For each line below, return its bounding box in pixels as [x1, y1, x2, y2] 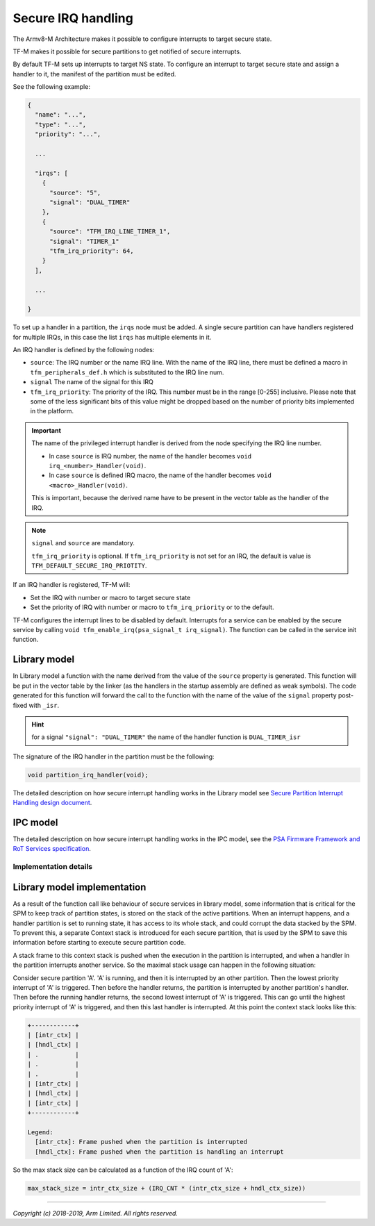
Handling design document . [12, 799, 92, 807]
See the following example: [12, 83, 90, 91]
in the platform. [30, 407, 74, 415]
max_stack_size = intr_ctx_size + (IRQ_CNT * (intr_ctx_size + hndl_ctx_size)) [27, 1184, 306, 1192]
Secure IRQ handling [12, 10, 133, 26]
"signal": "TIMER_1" [49, 237, 119, 245]
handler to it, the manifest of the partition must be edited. [12, 69, 176, 78]
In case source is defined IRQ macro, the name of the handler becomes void [49, 471, 272, 479]
